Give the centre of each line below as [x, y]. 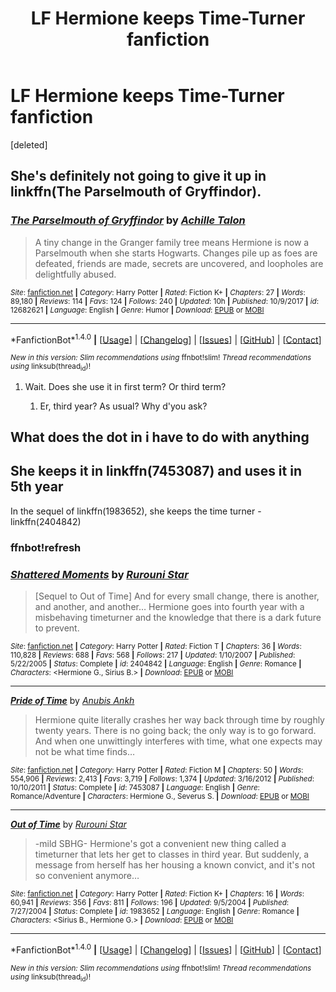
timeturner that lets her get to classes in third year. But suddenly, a [172, 854]
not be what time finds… [85, 752]
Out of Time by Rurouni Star [68, 824]
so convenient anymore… [87, 876]
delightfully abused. [75, 274]
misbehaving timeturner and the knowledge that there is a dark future [178, 618]
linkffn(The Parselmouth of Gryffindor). [136, 192]
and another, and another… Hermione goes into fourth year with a [169, 607]
